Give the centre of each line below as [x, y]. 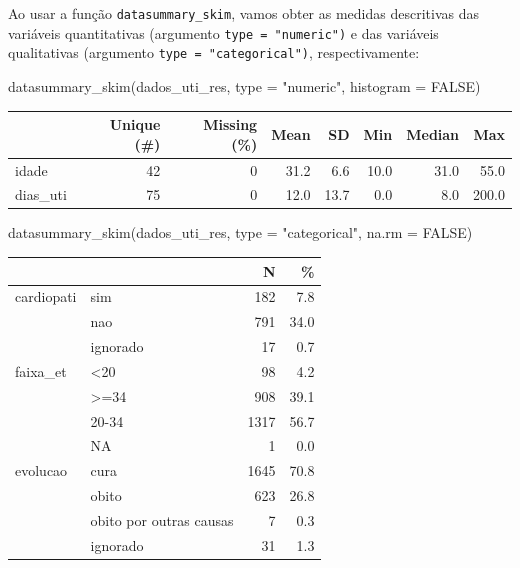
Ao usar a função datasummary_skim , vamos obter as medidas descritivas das [243, 13]
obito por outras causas [162, 519]
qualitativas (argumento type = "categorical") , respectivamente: [214, 52]
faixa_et [41, 370]
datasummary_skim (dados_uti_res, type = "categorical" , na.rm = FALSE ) [240, 232]
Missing [230, 124]
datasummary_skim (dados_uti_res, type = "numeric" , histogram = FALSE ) [244, 85]
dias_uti [41, 194]
